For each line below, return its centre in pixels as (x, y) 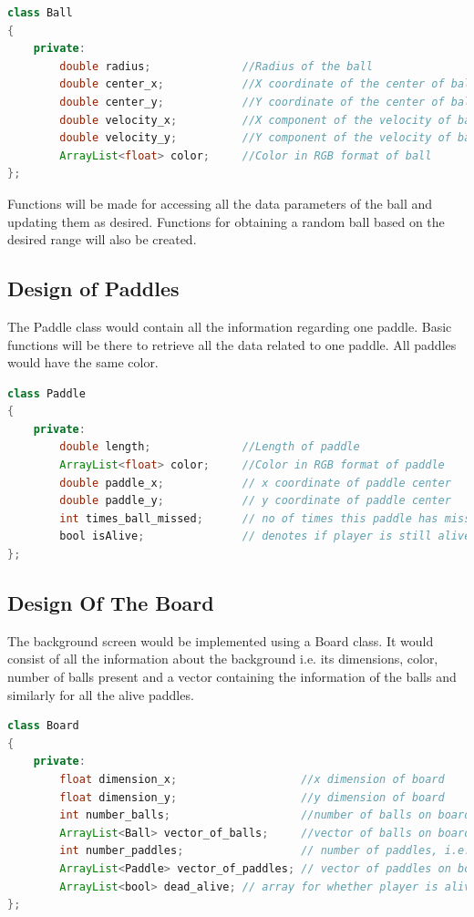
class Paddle (46, 393)
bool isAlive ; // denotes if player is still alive (265, 536)
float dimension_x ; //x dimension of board (252, 779)
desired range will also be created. (102, 239)
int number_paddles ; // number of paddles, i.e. (265, 851)
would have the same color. (83, 362)
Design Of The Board (111, 603)
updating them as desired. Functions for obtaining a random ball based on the (226, 221)
